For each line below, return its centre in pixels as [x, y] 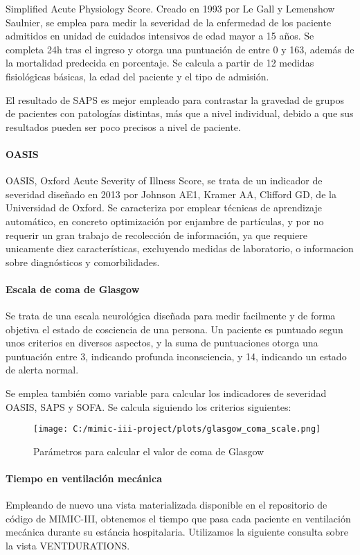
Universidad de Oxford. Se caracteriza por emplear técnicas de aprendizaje [164, 208]
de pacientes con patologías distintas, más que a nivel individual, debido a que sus [180, 113]
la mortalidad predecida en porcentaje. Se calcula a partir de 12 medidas [160, 63]
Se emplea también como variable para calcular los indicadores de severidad [166, 393]
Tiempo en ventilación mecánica [84, 478]
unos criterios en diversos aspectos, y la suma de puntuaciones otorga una [162, 343]
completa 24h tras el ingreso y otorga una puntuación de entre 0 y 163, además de [180, 49]
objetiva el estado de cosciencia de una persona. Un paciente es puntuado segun [174, 329]
